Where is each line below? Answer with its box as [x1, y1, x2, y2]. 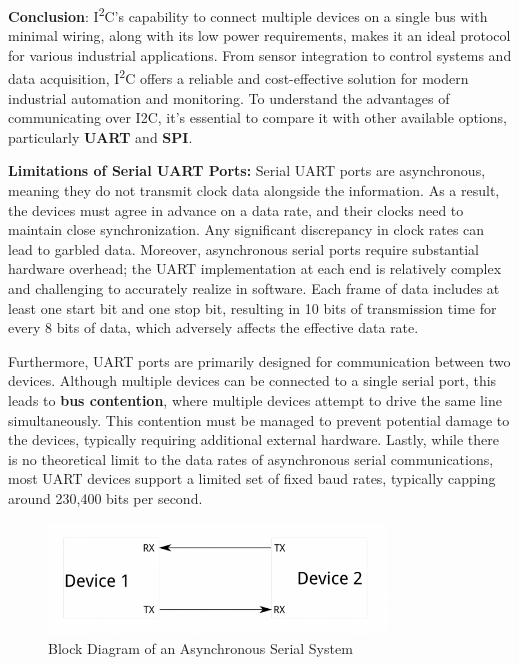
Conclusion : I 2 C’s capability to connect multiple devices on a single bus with [8, 3, 488, 26]
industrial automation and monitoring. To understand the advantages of [8, 87, 450, 108]
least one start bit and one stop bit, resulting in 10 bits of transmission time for [8, 297, 497, 318]
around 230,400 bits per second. [8, 487, 203, 508]
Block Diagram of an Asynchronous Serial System [48, 638, 353, 659]
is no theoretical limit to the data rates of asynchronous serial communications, [8, 448, 494, 469]
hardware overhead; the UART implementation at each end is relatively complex [8, 258, 502, 279]
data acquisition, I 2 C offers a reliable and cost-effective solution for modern [8, 65, 469, 89]
